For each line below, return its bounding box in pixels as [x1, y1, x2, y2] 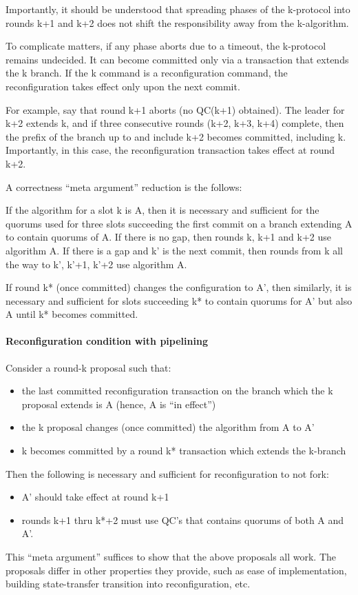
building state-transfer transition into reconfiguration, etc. [6, 576, 251, 591]
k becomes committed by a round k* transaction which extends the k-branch [21, 443, 346, 458]
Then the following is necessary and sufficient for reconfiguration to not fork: [6, 466, 329, 481]
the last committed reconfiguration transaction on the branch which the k [21, 383, 333, 398]
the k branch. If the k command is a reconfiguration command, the [6, 65, 288, 80]
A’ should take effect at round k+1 [21, 490, 169, 504]
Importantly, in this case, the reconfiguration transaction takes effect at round [6, 143, 335, 157]
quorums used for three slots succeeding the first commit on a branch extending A [6, 216, 352, 230]
